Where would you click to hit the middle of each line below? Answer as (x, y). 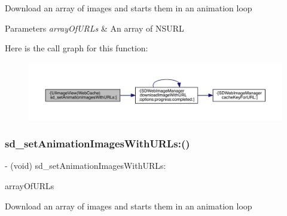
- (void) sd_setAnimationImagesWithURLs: (86, 166)
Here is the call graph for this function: (77, 48)
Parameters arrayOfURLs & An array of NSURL (94, 28)
